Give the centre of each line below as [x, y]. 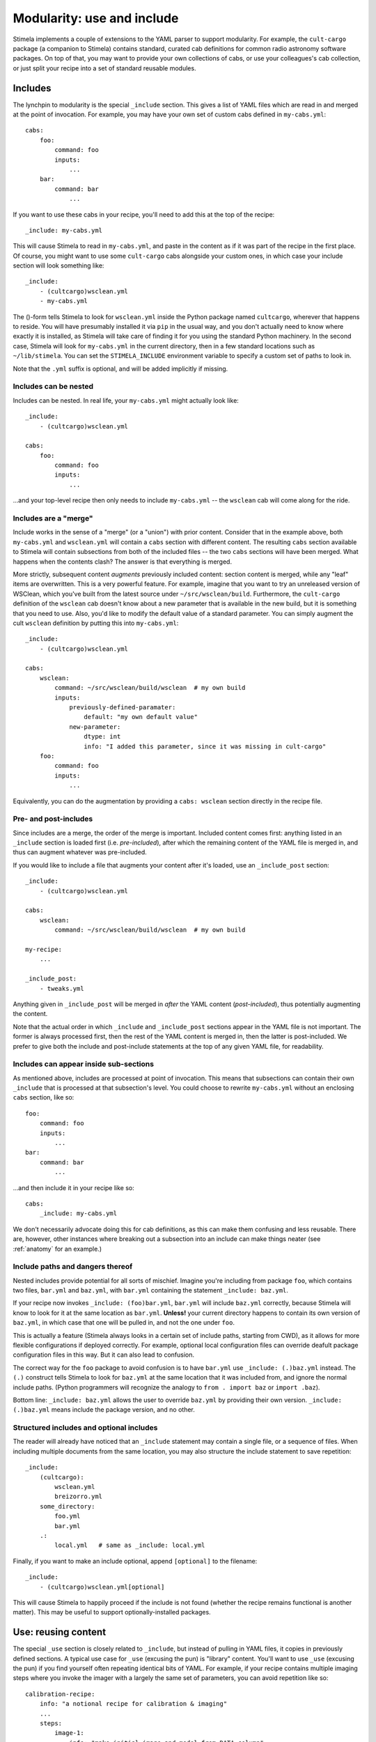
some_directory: [67, 1506]
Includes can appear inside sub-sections [84, 1064]
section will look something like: [58, 265]
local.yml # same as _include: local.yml [130, 1546]
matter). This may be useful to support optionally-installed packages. [112, 1612]
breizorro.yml [79, 1497]
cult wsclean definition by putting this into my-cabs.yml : [96, 623]
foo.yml [68, 1516]
